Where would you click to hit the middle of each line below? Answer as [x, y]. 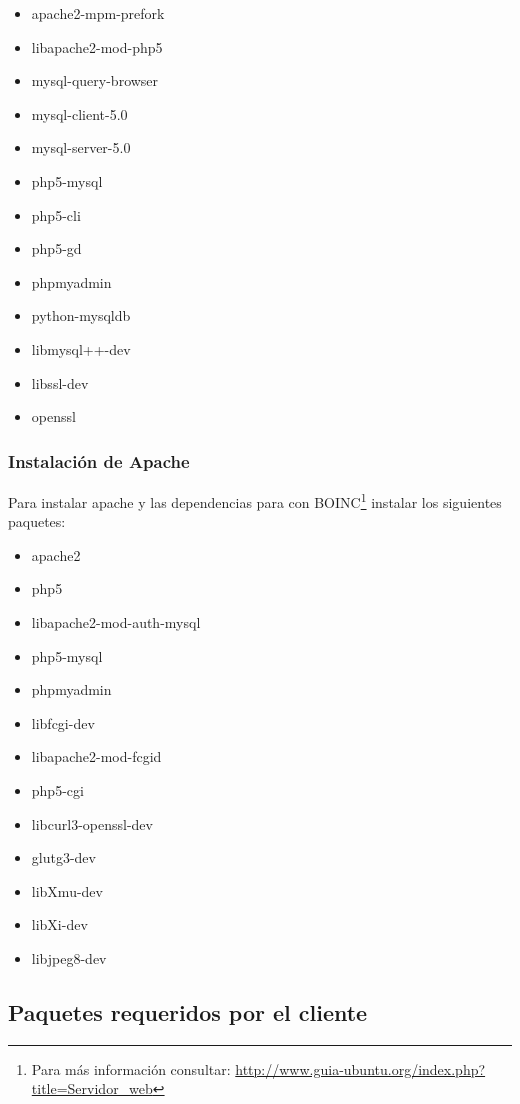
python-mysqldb [81, 315]
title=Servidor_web [92, 1088]
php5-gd [56, 248]
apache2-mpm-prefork [98, 13]
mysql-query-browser [95, 80]
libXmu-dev [67, 890]
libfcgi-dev [63, 722]
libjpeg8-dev [69, 957]
